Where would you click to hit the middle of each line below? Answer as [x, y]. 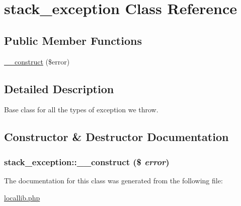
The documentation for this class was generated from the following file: [113, 180]
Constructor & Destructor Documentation [116, 137]
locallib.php [22, 197]
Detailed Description [59, 88]
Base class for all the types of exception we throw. [81, 110]
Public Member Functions [73, 40]
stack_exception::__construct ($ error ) [87, 161]
